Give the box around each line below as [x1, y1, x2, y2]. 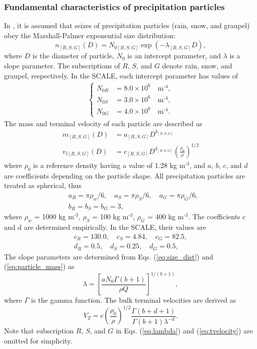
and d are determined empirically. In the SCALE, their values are [4, 221, 206, 232]
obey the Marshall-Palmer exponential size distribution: [4, 30, 176, 40]
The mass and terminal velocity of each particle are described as [4, 118, 202, 128]
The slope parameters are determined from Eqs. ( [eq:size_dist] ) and [4, 251, 213, 261]
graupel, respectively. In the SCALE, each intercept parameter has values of [4, 70, 238, 80]
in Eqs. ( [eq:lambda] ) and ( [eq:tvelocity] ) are [116, 325, 253, 336]
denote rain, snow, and [162, 60, 232, 70]
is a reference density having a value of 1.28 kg [33, 159, 177, 170]
